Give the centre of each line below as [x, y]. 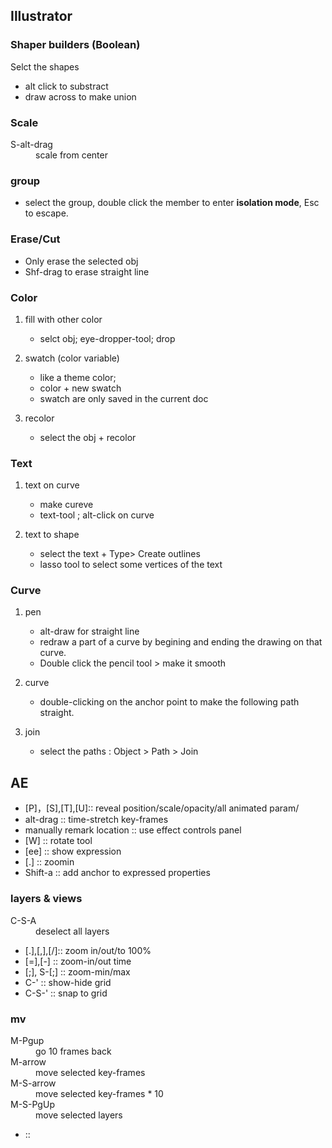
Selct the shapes [45, 66]
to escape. [46, 213]
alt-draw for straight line [89, 631]
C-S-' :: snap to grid [66, 993]
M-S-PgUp [32, 1104]
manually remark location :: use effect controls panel [133, 830]
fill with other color [63, 319]
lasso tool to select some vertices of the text [131, 565]
